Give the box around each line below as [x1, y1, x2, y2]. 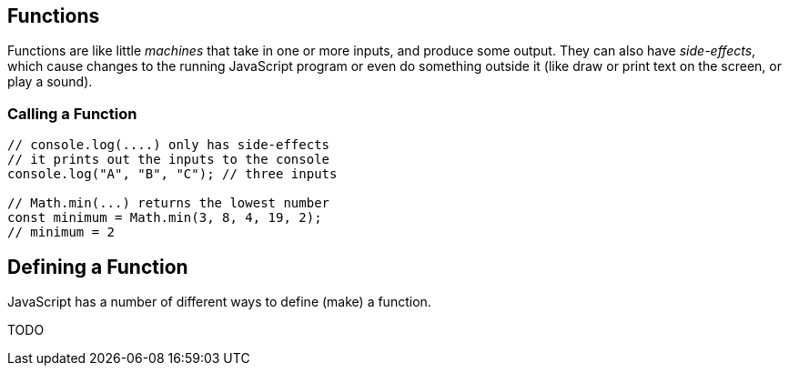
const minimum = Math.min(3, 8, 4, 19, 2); [7, 210, 322, 226]
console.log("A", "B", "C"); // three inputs [7, 166, 338, 182]
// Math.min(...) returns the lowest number [7, 196, 330, 211]
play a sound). [7, 74, 93, 90]
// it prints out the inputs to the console [7, 152, 330, 167]
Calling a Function [7, 104, 137, 123]
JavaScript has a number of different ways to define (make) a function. [7, 294, 431, 310]
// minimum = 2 [7, 225, 116, 240]
